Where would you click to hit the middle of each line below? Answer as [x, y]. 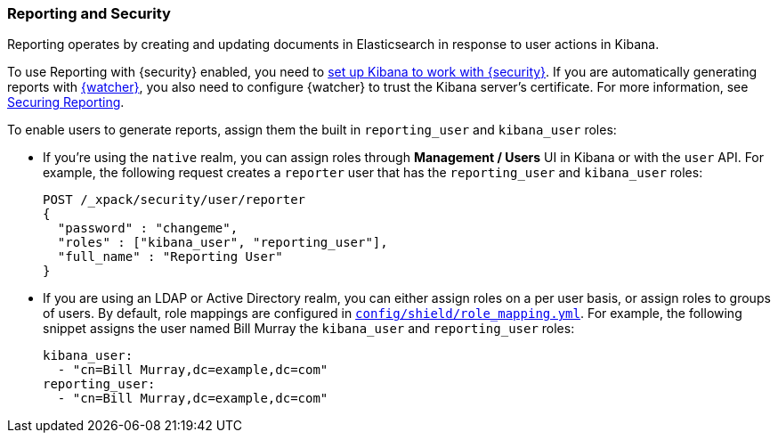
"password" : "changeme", [148, 228]
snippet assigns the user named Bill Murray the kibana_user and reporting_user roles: [309, 329]
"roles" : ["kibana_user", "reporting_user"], [223, 243]
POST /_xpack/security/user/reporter [174, 200]
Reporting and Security [89, 13]
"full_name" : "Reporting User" [170, 257]
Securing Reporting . [66, 102]
